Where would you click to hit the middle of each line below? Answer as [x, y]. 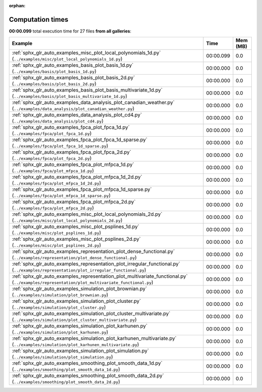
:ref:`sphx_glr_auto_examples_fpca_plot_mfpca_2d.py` [74, 202]
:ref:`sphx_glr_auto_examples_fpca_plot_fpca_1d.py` [71, 127]
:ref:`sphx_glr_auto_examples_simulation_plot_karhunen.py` [80, 326]
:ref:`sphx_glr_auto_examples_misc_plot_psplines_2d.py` [76, 239]
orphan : [17, 6]
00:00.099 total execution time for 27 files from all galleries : [70, 31]
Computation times [39, 19]
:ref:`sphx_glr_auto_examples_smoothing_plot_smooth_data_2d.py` [88, 376]
